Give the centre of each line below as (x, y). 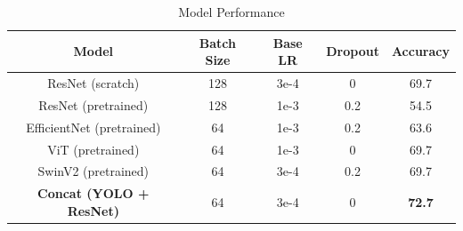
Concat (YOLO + (93, 193)
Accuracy (420, 51)
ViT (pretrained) (93, 149)
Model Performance (231, 12)
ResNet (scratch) (93, 83)
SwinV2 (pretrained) (93, 171)
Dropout (353, 51)
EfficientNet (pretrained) (93, 127)
